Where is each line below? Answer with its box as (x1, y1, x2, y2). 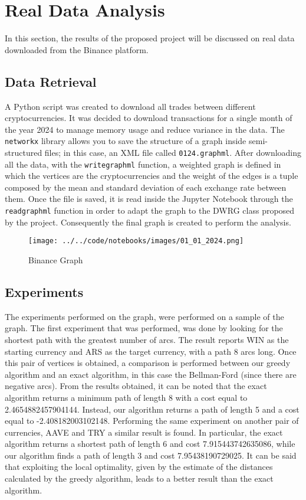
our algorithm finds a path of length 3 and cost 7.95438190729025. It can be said (5, 449, 297, 461)
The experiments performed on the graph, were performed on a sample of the (5, 310, 284, 322)
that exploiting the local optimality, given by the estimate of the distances (5, 460, 273, 473)
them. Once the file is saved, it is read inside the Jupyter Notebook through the (5, 192, 293, 205)
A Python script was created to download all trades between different (5, 100, 256, 112)
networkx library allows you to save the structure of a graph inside (5, 135, 246, 147)
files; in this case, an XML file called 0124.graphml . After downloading (44, 146, 302, 158)
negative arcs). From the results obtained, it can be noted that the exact (5, 380, 267, 392)
